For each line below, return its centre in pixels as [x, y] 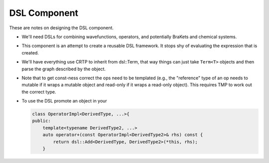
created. [30, 53]
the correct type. [39, 92]
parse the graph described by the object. [64, 69]
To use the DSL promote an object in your [64, 101]
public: [41, 121]
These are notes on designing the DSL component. [62, 28]
